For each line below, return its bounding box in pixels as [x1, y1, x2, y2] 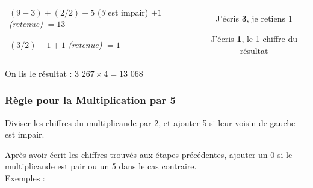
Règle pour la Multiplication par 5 [5, 92, 176, 108]
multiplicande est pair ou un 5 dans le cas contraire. [5, 160, 197, 172]
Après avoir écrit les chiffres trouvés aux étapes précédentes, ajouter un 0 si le [5, 148, 293, 160]
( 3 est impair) [97, 5, 149, 18]
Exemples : [5, 172, 45, 184]
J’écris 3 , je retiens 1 [215, 11, 293, 24]
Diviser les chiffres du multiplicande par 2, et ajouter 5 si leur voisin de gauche [5, 116, 296, 129]
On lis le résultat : [5, 67, 72, 79]
